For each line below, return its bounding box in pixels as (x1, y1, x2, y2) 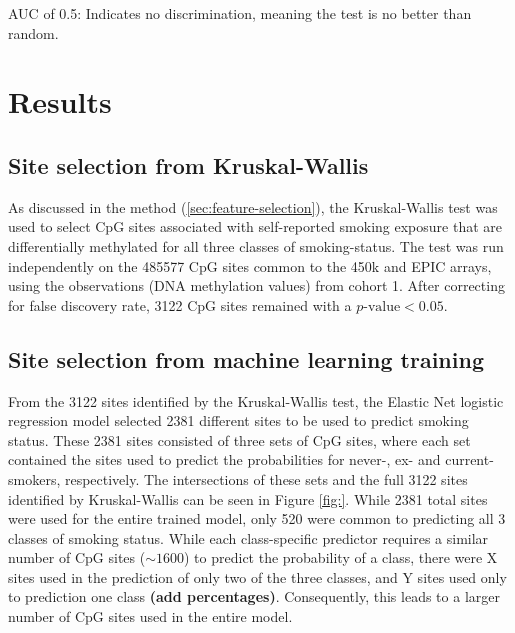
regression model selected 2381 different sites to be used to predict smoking (8, 410, 469, 431)
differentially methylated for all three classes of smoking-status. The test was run (8, 235, 504, 256)
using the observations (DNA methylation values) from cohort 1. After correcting (8, 275, 505, 296)
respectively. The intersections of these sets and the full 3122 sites (64, 468, 468, 489)
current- (445, 449, 494, 470)
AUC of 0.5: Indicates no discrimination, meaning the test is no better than (8, 3, 472, 23)
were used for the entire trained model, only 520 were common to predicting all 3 (8, 508, 506, 529)
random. (8, 22, 59, 43)
